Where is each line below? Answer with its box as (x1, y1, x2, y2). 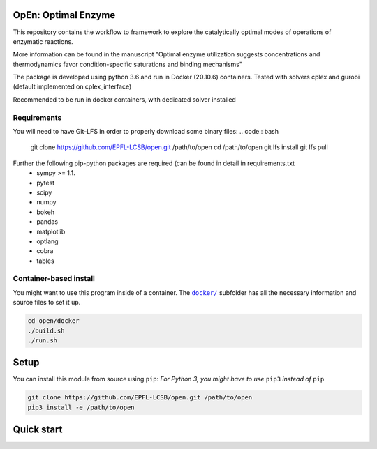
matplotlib (36, 227, 66, 236)
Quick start (13, 424, 63, 436)
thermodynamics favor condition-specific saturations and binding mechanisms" (13, 60, 242, 68)
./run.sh (27, 336, 58, 344)
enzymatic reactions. (13, 37, 73, 45)
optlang (36, 237, 59, 245)
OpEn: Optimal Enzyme (13, 9, 116, 21)
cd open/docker (27, 317, 80, 325)
